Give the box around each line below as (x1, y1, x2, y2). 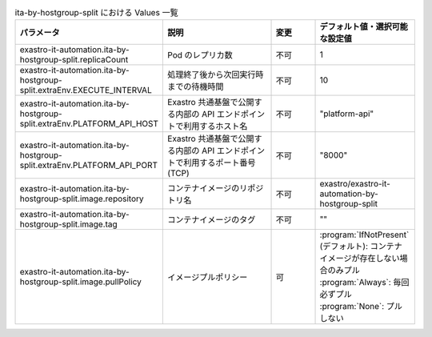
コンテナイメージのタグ (167, 215, 256, 226)
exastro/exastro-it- (319, 179, 391, 190)
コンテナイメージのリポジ (167, 183, 264, 194)
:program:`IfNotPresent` (319, 229, 410, 240)
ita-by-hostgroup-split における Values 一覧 (14, 7, 179, 18)
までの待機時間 (167, 81, 224, 92)
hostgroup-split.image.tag (19, 219, 118, 230)
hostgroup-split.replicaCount (19, 54, 129, 66)
